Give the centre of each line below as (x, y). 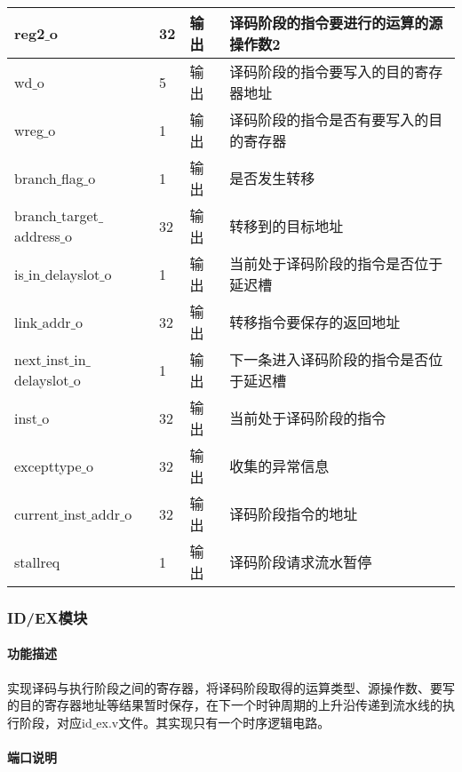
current (37, 513)
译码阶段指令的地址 (294, 514)
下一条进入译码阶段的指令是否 (329, 359)
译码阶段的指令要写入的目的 (322, 72)
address (37, 236)
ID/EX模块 (48, 617)
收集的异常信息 (279, 466)
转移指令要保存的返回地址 (315, 322)
